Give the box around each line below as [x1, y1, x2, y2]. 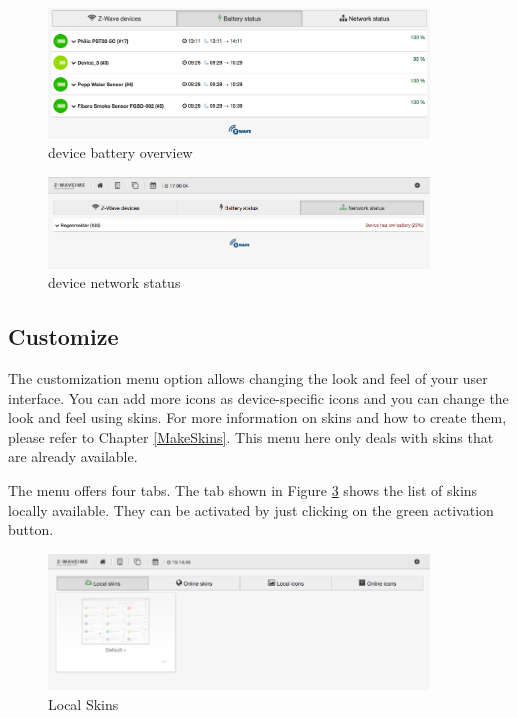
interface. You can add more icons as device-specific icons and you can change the [8, 387, 509, 408]
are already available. [8, 446, 138, 467]
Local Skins [48, 693, 119, 714]
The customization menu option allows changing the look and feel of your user [8, 368, 488, 389]
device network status [48, 272, 181, 293]
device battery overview [48, 142, 193, 163]
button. [8, 519, 54, 540]
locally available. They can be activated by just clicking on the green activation [8, 499, 494, 520]
